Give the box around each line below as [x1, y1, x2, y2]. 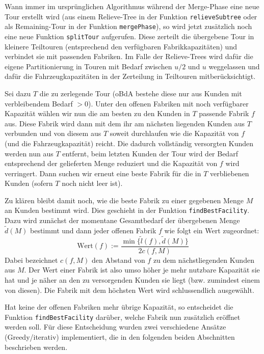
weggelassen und [208, 61, 260, 71]
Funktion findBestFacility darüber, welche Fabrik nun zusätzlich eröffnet [5, 311, 241, 322]
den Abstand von [91, 254, 145, 265]
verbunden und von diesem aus [5, 128, 101, 139]
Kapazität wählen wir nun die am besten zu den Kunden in [5, 108, 190, 119]
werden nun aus [5, 148, 54, 158]
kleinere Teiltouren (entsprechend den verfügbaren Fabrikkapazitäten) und [5, 41, 237, 51]
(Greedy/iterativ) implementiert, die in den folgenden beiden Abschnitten [5, 332, 235, 342]
